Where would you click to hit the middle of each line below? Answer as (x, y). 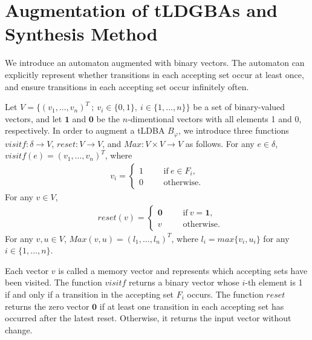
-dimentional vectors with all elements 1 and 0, (215, 118)
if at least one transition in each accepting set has (192, 306)
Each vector (27, 270)
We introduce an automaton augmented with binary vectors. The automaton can (155, 63)
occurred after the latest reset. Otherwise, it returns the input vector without (148, 318)
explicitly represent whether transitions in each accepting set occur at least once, (154, 74)
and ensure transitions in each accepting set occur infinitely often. (127, 86)
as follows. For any (220, 143)
